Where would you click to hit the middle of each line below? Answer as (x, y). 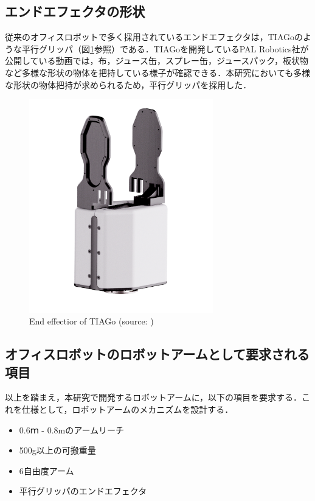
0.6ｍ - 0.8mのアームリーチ (71, 429)
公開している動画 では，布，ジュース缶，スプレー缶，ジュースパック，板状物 (157, 61)
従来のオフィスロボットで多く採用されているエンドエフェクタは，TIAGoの (154, 37)
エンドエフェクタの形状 (75, 11)
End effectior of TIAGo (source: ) (92, 321)
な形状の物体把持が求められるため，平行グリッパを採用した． (128, 84)
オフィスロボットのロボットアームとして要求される (157, 354)
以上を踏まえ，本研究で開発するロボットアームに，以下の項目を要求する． (154, 397)
